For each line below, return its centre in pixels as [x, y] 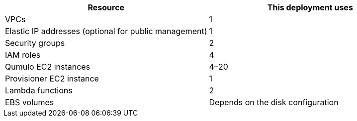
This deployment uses [310, 7]
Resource [106, 7]
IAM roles [23, 55]
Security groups [35, 43]
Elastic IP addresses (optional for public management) [106, 31]
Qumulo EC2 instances [48, 67]
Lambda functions [39, 90]
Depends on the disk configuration [274, 102]
